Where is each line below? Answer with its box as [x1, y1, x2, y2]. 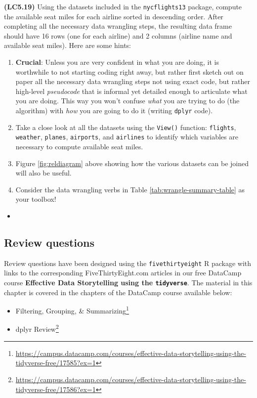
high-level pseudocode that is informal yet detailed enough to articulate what [15, 86, 248, 96]
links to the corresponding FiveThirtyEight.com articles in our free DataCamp [4, 267, 242, 278]
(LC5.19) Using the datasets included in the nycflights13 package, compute [4, 1, 242, 11]
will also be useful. [15, 168, 72, 178]
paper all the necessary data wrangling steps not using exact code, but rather [15, 76, 251, 87]
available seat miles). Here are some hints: [4, 40, 131, 50]
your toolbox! [15, 194, 56, 204]
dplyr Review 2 [15, 322, 59, 334]
